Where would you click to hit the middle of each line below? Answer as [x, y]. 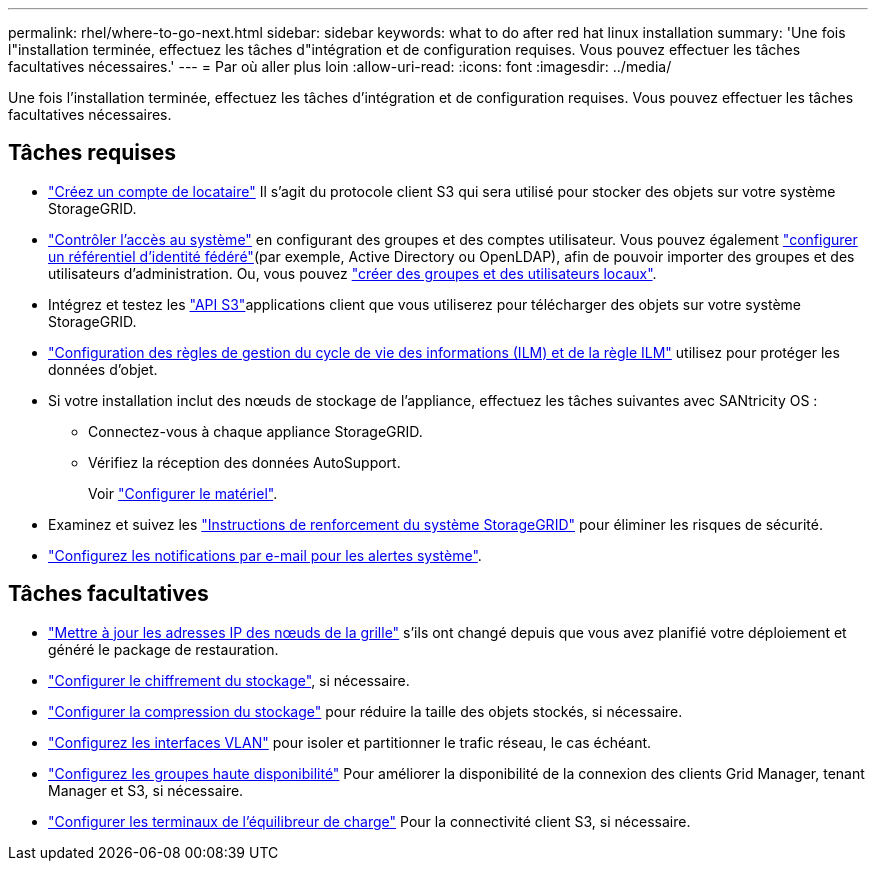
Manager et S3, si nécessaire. [146, 790]
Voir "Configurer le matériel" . [183, 493]
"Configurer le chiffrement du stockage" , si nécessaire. [229, 680]
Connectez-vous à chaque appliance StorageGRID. [255, 431]
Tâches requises [92, 153]
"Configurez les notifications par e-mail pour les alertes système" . [265, 555]
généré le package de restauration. [163, 649]
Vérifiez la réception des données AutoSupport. [244, 462]
